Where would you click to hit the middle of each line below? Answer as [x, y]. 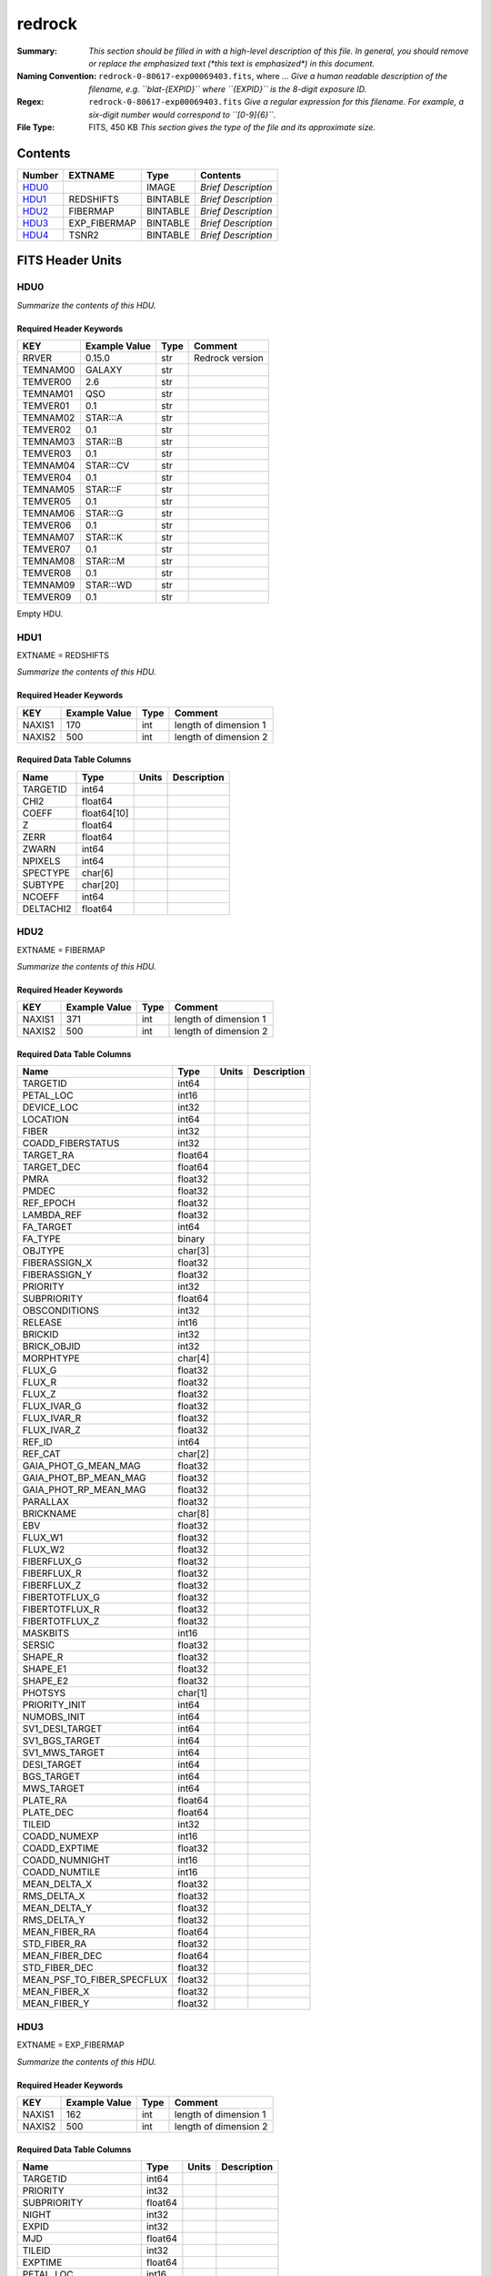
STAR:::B [104, 442]
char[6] [97, 872]
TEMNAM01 [48, 393]
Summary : [37, 51]
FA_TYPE [41, 1239]
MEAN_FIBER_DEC [62, 1956]
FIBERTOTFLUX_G [61, 1598]
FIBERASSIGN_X [57, 1263]
